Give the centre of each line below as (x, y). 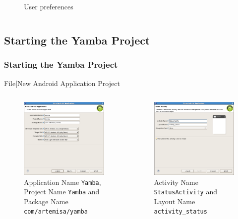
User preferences (49, 6)
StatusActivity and (185, 192)
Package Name (46, 201)
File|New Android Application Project (62, 83)
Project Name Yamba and (62, 192)
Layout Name (175, 201)
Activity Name (176, 182)
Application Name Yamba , (62, 182)
